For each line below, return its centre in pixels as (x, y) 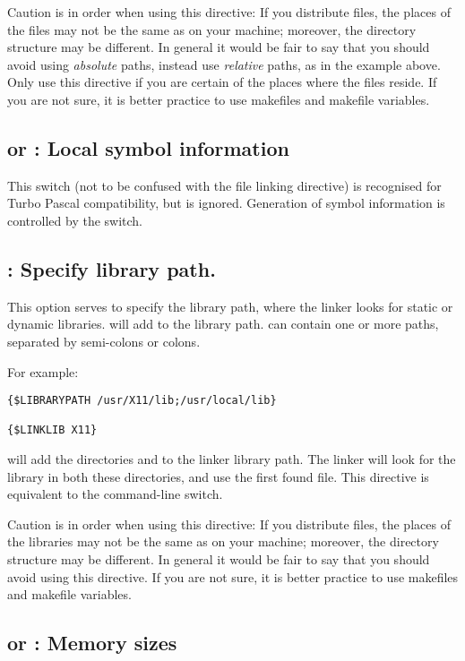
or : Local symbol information (148, 147)
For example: (43, 371)
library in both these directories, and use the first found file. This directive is (218, 476)
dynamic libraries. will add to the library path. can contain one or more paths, (223, 324)
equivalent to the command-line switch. (115, 494)
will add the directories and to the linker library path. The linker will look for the (232, 459)
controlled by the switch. (75, 220)
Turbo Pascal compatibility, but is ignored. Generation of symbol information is (226, 203)
